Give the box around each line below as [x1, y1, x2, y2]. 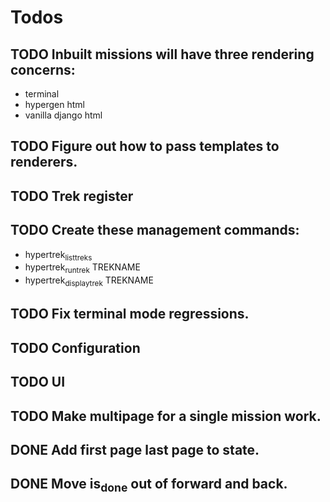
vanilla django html [24, 109, 103, 121]
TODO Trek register [10, 187, 134, 205]
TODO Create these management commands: [10, 222, 300, 239]
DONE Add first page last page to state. [10, 441, 260, 458]
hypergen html [24, 99, 85, 110]
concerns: [10, 61, 76, 78]
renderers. [10, 154, 78, 171]
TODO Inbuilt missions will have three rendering [10, 46, 315, 63]
